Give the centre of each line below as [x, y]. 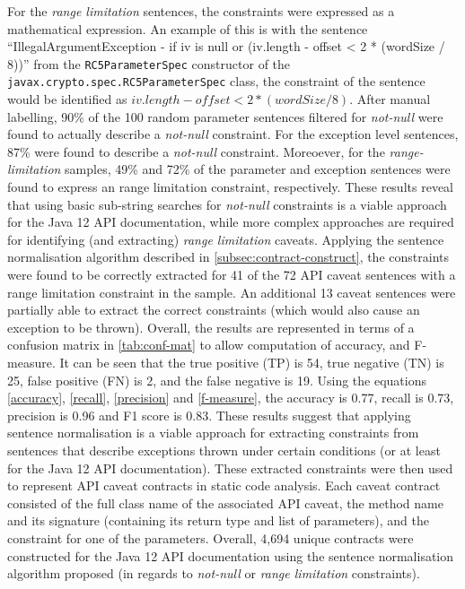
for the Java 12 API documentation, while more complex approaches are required [231, 222]
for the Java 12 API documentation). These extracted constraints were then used [230, 468]
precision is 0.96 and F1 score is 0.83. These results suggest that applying [209, 415]
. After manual [390, 99]
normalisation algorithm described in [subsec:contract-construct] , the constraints [228, 257]
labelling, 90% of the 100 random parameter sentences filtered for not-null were [225, 116]
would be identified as [67, 99]
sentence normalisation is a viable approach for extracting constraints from [213, 433]
